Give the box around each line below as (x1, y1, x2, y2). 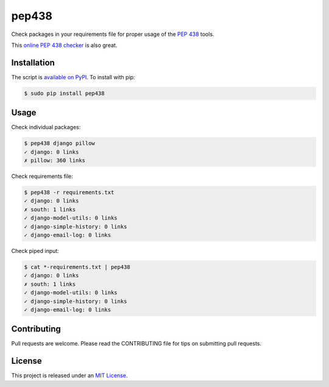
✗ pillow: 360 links (24, 157, 85, 164)
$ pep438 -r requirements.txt (24, 189, 115, 196)
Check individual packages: (11, 124, 81, 131)
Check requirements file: (11, 172, 73, 180)
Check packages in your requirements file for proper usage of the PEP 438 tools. (11, 30, 214, 38)
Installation (11, 57, 55, 68)
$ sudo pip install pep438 (24, 90, 105, 97)
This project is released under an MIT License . (11, 372, 128, 379)
